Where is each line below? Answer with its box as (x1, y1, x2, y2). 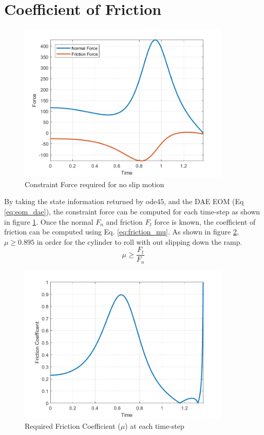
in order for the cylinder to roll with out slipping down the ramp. (36, 236, 242, 247)
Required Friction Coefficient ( (25, 421, 121, 431)
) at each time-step (125, 421, 184, 431)
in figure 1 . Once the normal (4, 216, 93, 227)
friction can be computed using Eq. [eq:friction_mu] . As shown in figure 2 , (4, 226, 239, 237)
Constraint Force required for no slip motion (25, 178, 164, 189)
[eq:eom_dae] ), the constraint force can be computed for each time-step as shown (4, 206, 260, 216)
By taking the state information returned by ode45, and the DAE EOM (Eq (4, 196, 244, 207)
